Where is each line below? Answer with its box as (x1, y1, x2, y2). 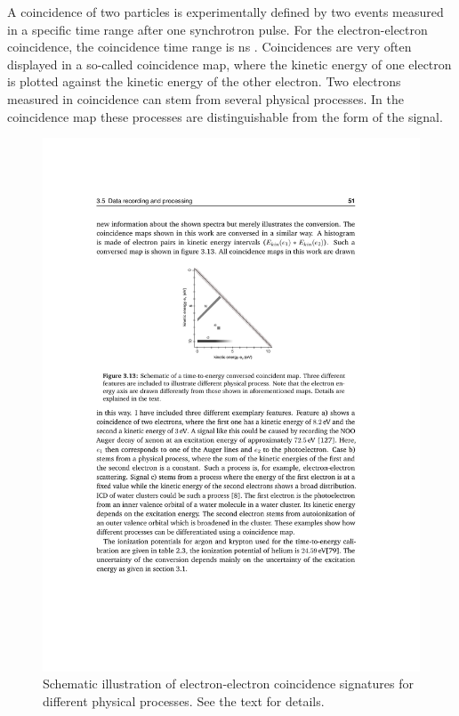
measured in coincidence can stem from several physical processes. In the (7, 89, 404, 108)
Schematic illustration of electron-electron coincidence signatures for (43, 674, 414, 693)
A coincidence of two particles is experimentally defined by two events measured (7, 3, 444, 20)
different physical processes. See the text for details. (43, 692, 325, 711)
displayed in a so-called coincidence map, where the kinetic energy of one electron (7, 54, 452, 73)
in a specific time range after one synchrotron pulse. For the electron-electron (7, 20, 428, 38)
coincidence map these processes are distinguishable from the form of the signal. (7, 107, 443, 125)
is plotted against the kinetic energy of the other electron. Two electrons (7, 72, 401, 91)
